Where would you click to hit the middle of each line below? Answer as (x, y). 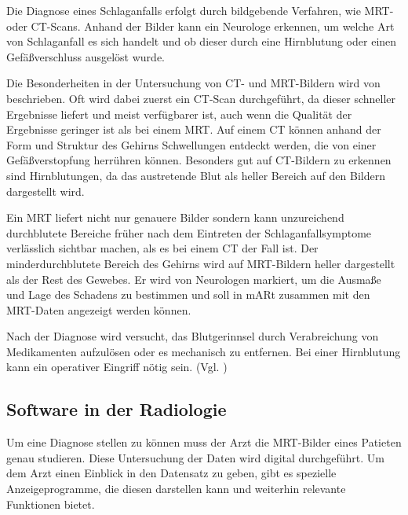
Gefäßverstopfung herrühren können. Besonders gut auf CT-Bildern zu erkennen (199, 160)
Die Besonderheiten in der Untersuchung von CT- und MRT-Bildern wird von (193, 83)
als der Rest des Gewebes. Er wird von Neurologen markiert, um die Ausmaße (194, 279)
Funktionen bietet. (51, 504)
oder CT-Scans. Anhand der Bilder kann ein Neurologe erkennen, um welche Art (200, 26)
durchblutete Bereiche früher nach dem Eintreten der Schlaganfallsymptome (189, 232)
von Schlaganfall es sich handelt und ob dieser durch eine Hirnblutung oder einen (202, 41)
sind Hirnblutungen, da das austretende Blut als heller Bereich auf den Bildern (196, 175)
